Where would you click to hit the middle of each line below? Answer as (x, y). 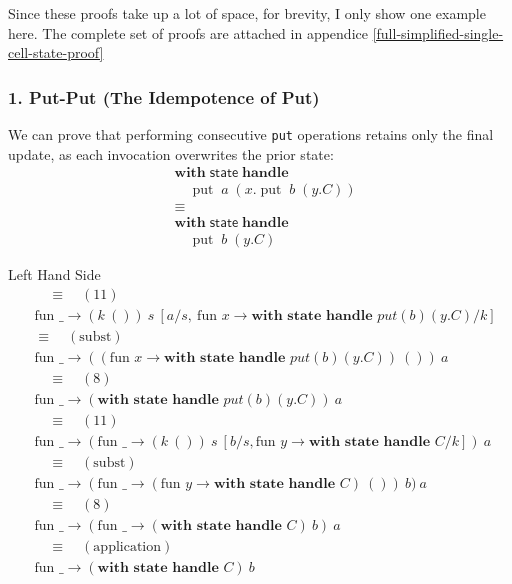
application (127, 547)
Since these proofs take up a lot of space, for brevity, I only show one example (247, 13)
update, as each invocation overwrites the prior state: (171, 153)
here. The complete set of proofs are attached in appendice (188, 32)
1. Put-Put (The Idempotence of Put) (164, 96)
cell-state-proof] (56, 52)
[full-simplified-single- (438, 32)
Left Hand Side (54, 274)
